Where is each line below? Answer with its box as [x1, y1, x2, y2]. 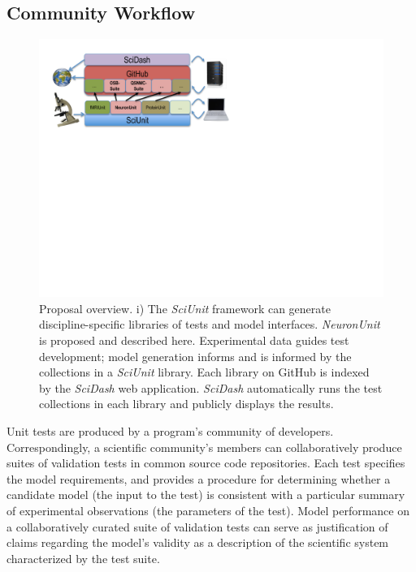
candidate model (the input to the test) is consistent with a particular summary [6, 486, 405, 503]
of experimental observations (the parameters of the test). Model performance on [6, 501, 409, 518]
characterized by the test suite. [6, 549, 160, 566]
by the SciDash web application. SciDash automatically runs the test [39, 379, 383, 396]
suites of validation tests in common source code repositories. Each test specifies [6, 454, 405, 471]
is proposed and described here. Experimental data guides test [39, 331, 349, 348]
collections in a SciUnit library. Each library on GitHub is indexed [39, 363, 370, 381]
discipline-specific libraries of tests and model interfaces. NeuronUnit [39, 316, 380, 333]
